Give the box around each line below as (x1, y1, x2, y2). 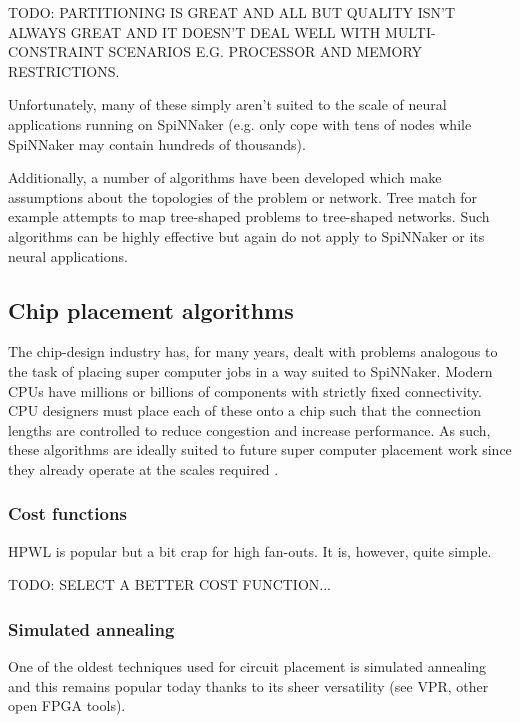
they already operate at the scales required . (8, 458, 279, 479)
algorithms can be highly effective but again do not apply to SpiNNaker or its (8, 225, 485, 246)
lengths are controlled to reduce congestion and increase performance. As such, (8, 419, 491, 440)
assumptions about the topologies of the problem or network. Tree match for (8, 186, 478, 207)
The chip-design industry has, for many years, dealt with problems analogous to (8, 341, 498, 362)
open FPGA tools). (8, 695, 126, 716)
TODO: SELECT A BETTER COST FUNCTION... (8, 574, 331, 595)
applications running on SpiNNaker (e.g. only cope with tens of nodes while (8, 113, 472, 134)
